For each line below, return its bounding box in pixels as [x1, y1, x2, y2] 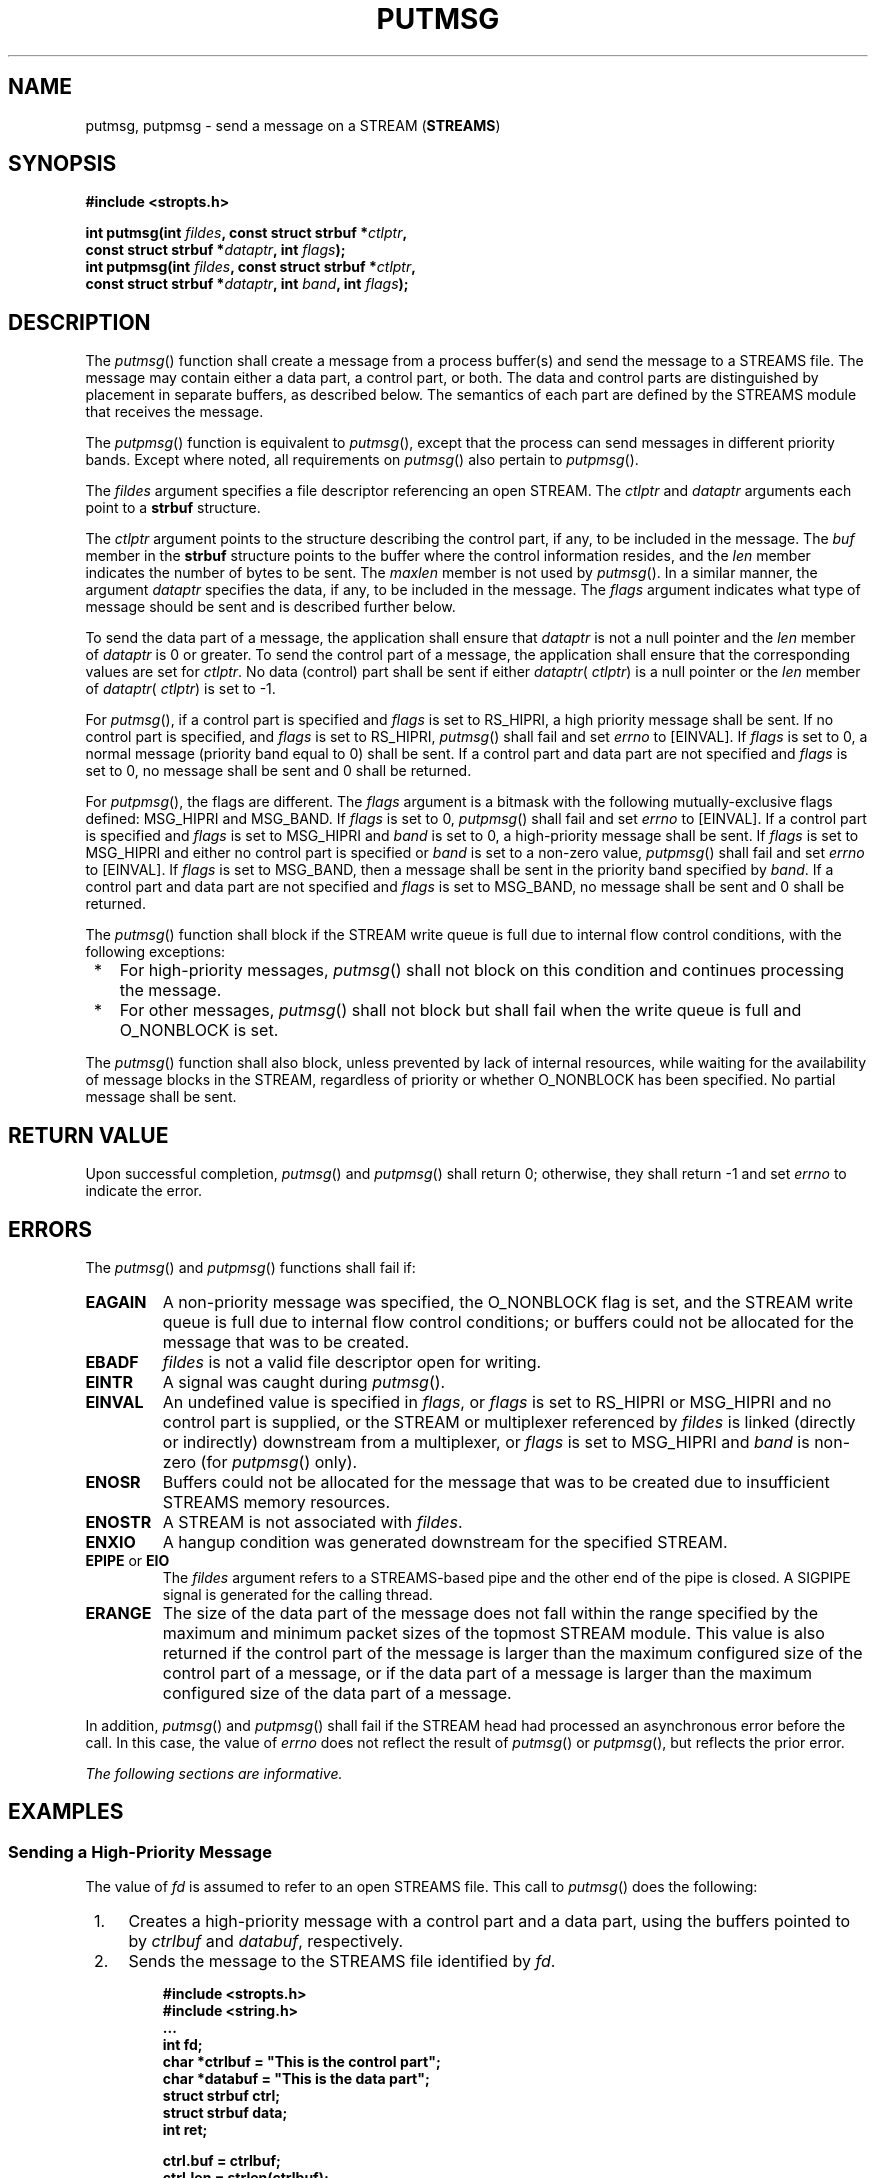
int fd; [162, 2036, 203, 2054]
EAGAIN [85, 1291, 147, 1312]
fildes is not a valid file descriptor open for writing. [162, 1351, 542, 1372]
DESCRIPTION [8, 309, 151, 335]
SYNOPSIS [8, 151, 117, 177]
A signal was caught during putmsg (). [162, 1371, 446, 1392]
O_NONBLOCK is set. [119, 1020, 279, 1041]
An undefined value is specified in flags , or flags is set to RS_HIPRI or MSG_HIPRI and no [162, 1391, 832, 1412]
